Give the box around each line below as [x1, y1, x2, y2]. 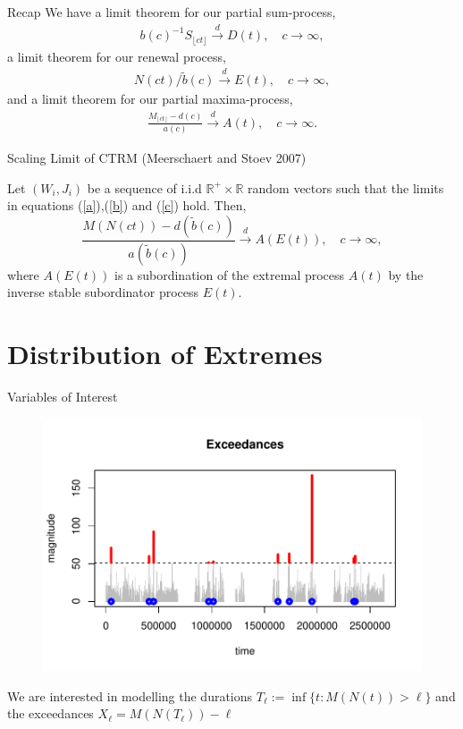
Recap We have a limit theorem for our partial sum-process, [7, 3, 336, 21]
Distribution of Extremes [7, 335, 323, 372]
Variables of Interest [7, 387, 118, 405]
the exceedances [7, 704, 94, 723]
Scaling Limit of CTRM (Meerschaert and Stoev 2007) [7, 148, 307, 167]
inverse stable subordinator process [7, 283, 199, 301]
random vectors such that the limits [248, 178, 444, 197]
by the [388, 265, 424, 284]
